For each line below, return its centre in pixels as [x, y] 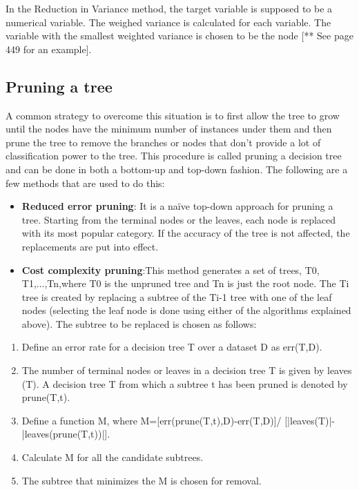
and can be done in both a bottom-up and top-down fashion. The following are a [177, 169]
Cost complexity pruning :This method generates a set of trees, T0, [171, 269]
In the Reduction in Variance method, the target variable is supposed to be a [169, 8]
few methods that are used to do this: [85, 183]
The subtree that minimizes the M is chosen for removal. [142, 480]
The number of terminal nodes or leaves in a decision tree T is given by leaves [187, 370]
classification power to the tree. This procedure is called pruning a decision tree [174, 156]
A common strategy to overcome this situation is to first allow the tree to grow [173, 115]
